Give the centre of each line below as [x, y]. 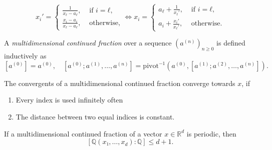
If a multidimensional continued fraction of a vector [83, 133]
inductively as [25, 56]
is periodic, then [211, 133]
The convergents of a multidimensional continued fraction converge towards [120, 83]
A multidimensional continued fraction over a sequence [88, 43]
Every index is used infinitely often [69, 100]
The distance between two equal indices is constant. [95, 117]
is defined [231, 43]
